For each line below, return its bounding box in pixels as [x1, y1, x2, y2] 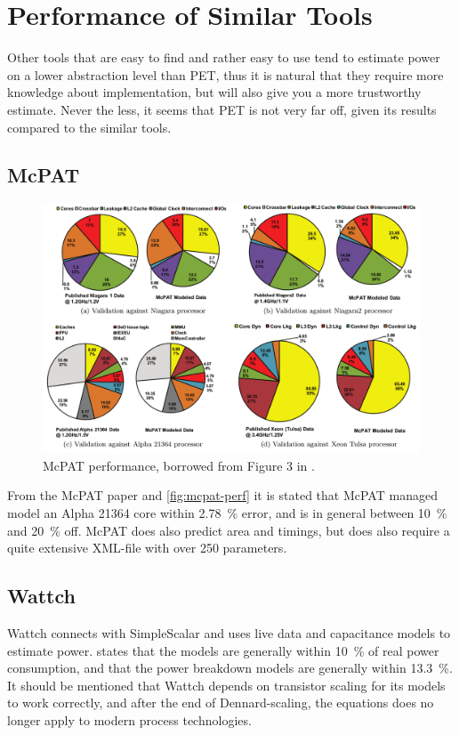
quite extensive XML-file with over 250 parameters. [7, 538, 287, 557]
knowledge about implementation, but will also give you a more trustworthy [7, 83, 422, 101]
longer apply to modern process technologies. [7, 710, 252, 729]
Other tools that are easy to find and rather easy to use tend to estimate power [7, 48, 440, 67]
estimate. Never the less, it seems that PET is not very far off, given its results [7, 100, 437, 118]
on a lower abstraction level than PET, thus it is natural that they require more [7, 65, 444, 84]
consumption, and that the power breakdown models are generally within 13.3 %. [7, 658, 453, 677]
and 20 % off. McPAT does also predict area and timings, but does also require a [7, 521, 450, 539]
